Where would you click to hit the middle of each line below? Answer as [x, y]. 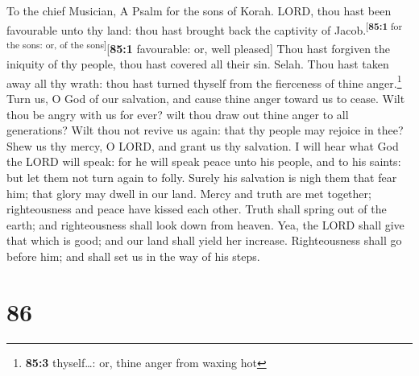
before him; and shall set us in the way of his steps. [133, 256]
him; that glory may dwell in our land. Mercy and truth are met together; [189, 193]
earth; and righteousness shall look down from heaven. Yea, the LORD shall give [205, 224]
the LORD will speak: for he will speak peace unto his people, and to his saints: [204, 161]
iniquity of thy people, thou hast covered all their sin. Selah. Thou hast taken [198, 64]
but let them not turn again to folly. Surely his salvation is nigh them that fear [202, 177]
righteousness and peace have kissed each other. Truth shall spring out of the [197, 209]
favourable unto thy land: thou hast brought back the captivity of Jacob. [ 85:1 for [205, 28]
